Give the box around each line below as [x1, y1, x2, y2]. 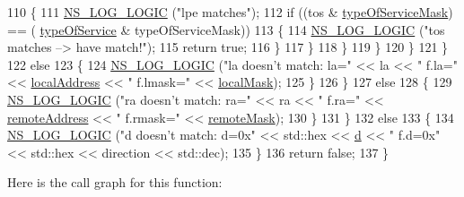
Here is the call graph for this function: [7, 173, 223, 192]
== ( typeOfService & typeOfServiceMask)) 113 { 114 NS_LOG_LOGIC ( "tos [7, 20, 445, 39]
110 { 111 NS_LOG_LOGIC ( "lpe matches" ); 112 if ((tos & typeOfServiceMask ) [7, 3, 453, 21]
